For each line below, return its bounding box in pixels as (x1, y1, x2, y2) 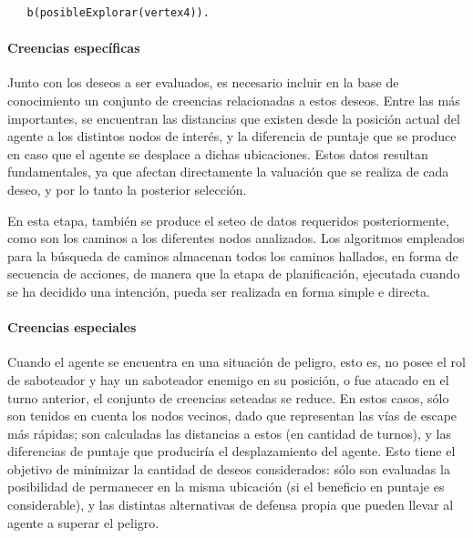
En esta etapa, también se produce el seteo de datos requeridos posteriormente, (7, 210, 449, 229)
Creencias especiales (7, 318, 137, 337)
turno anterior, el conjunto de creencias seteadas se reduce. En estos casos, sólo (7, 388, 449, 407)
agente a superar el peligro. (7, 513, 159, 532)
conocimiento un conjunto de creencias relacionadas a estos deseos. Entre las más (7, 90, 460, 109)
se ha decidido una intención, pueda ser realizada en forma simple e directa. (7, 281, 430, 300)
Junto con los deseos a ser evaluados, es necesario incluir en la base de (7, 73, 399, 92)
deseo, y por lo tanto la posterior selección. (7, 179, 247, 198)
